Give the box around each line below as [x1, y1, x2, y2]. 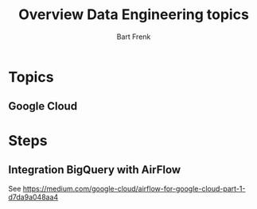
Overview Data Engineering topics [18, 6, 249, 24]
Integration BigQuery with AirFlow [8, 163, 181, 176]
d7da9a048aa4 [8, 192, 59, 202]
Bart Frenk [116, 32, 151, 41]
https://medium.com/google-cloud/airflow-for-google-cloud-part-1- [22, 184, 246, 194]
